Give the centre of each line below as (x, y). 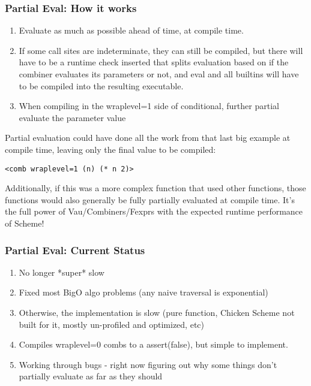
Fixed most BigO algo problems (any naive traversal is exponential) (143, 292)
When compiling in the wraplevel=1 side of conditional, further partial (149, 106)
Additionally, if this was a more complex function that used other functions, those (155, 188)
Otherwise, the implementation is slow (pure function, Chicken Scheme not (157, 312)
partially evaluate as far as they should (91, 376)
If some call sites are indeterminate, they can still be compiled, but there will (161, 50)
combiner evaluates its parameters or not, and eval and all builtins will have (159, 74)
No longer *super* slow (62, 272)
